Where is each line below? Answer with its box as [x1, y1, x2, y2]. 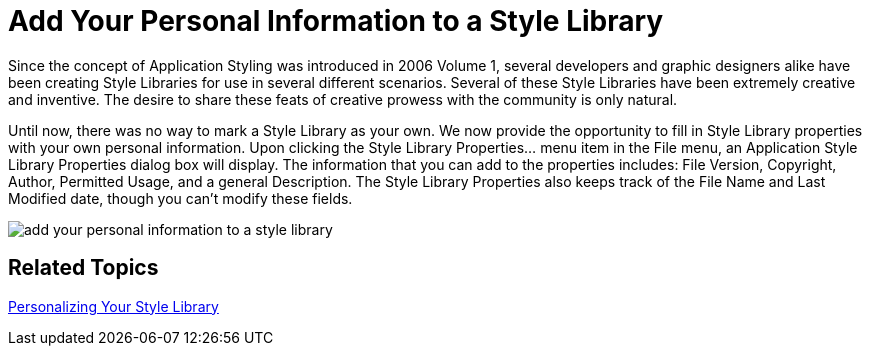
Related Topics [8, 255, 159, 281]
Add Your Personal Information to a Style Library [8, 4, 664, 38]
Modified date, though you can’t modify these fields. [8, 189, 353, 207]
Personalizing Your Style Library [8, 297, 219, 315]
